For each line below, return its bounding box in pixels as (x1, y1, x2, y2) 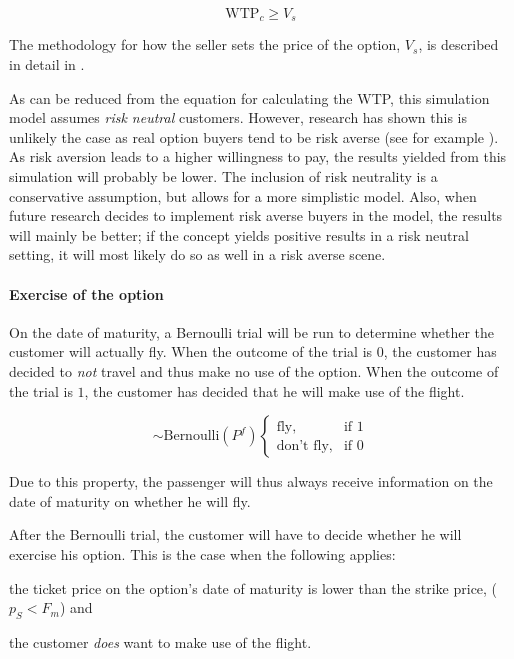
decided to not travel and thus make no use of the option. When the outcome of (9, 360, 499, 381)
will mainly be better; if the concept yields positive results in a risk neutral (9, 224, 469, 245)
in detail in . (9, 54, 85, 75)
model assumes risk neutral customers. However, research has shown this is (9, 107, 467, 128)
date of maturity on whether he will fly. (9, 490, 251, 511)
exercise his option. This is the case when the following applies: (9, 543, 396, 564)
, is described (418, 34, 499, 55)
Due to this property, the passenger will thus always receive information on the (9, 471, 493, 492)
